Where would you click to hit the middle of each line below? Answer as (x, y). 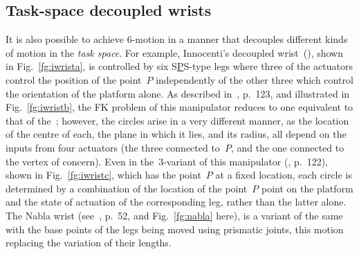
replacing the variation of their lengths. (89, 243)
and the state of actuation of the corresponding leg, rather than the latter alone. (176, 202)
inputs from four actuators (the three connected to (113, 147)
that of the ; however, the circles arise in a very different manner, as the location (177, 120)
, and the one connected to (287, 147)
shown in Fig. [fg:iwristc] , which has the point (103, 175)
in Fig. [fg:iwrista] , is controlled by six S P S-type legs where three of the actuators (179, 66)
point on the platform (307, 188)
